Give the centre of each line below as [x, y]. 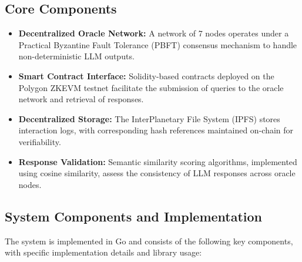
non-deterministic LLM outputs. [76, 56]
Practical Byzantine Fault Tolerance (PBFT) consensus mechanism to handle [158, 44]
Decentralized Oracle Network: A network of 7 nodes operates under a [154, 33]
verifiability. [40, 141]
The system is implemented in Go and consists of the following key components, [149, 241]
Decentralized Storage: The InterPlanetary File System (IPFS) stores [149, 118]
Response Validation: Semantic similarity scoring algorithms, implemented [158, 161]
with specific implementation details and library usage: [103, 252]
